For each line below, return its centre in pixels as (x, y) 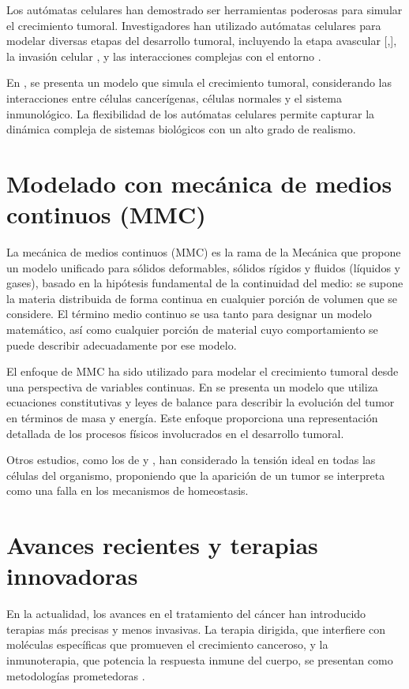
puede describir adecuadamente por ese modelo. (122, 344)
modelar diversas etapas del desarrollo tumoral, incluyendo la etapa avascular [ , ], (202, 41)
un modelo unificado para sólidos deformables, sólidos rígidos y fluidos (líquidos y (203, 267)
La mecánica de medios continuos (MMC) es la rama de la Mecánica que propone (204, 252)
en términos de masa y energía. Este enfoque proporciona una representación (192, 418)
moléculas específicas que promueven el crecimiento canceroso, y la (167, 644)
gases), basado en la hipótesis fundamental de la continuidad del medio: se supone (205, 283)
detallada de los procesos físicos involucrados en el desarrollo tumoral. (175, 433)
